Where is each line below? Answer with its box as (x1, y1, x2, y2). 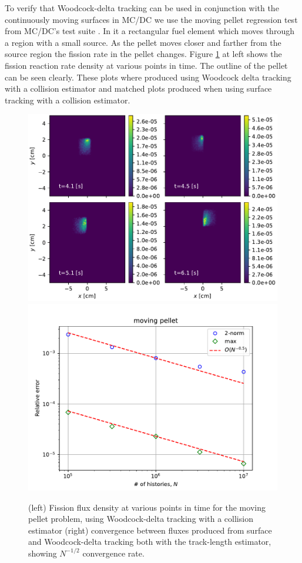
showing (28, 547, 57, 559)
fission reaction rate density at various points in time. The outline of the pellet (5, 59, 288, 71)
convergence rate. (82, 547, 145, 559)
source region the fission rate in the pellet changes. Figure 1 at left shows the (5, 48, 282, 60)
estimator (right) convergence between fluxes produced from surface (28, 524, 272, 536)
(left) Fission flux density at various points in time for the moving (28, 501, 266, 513)
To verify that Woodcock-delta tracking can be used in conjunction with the (5, 2, 279, 14)
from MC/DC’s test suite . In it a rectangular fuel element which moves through (5, 25, 294, 37)
